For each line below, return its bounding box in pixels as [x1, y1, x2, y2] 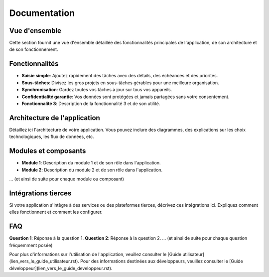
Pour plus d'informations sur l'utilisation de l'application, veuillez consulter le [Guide [9, 251, 182, 257]
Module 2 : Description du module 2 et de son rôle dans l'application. [21, 167, 163, 173]
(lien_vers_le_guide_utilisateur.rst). [9, 258, 80, 264]
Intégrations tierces [9, 189, 72, 197]
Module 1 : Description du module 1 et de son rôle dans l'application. [21, 160, 161, 166]
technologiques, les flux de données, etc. [9, 134, 94, 139]
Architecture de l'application [9, 114, 101, 122]
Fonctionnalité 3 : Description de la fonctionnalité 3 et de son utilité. [21, 100, 160, 107]
